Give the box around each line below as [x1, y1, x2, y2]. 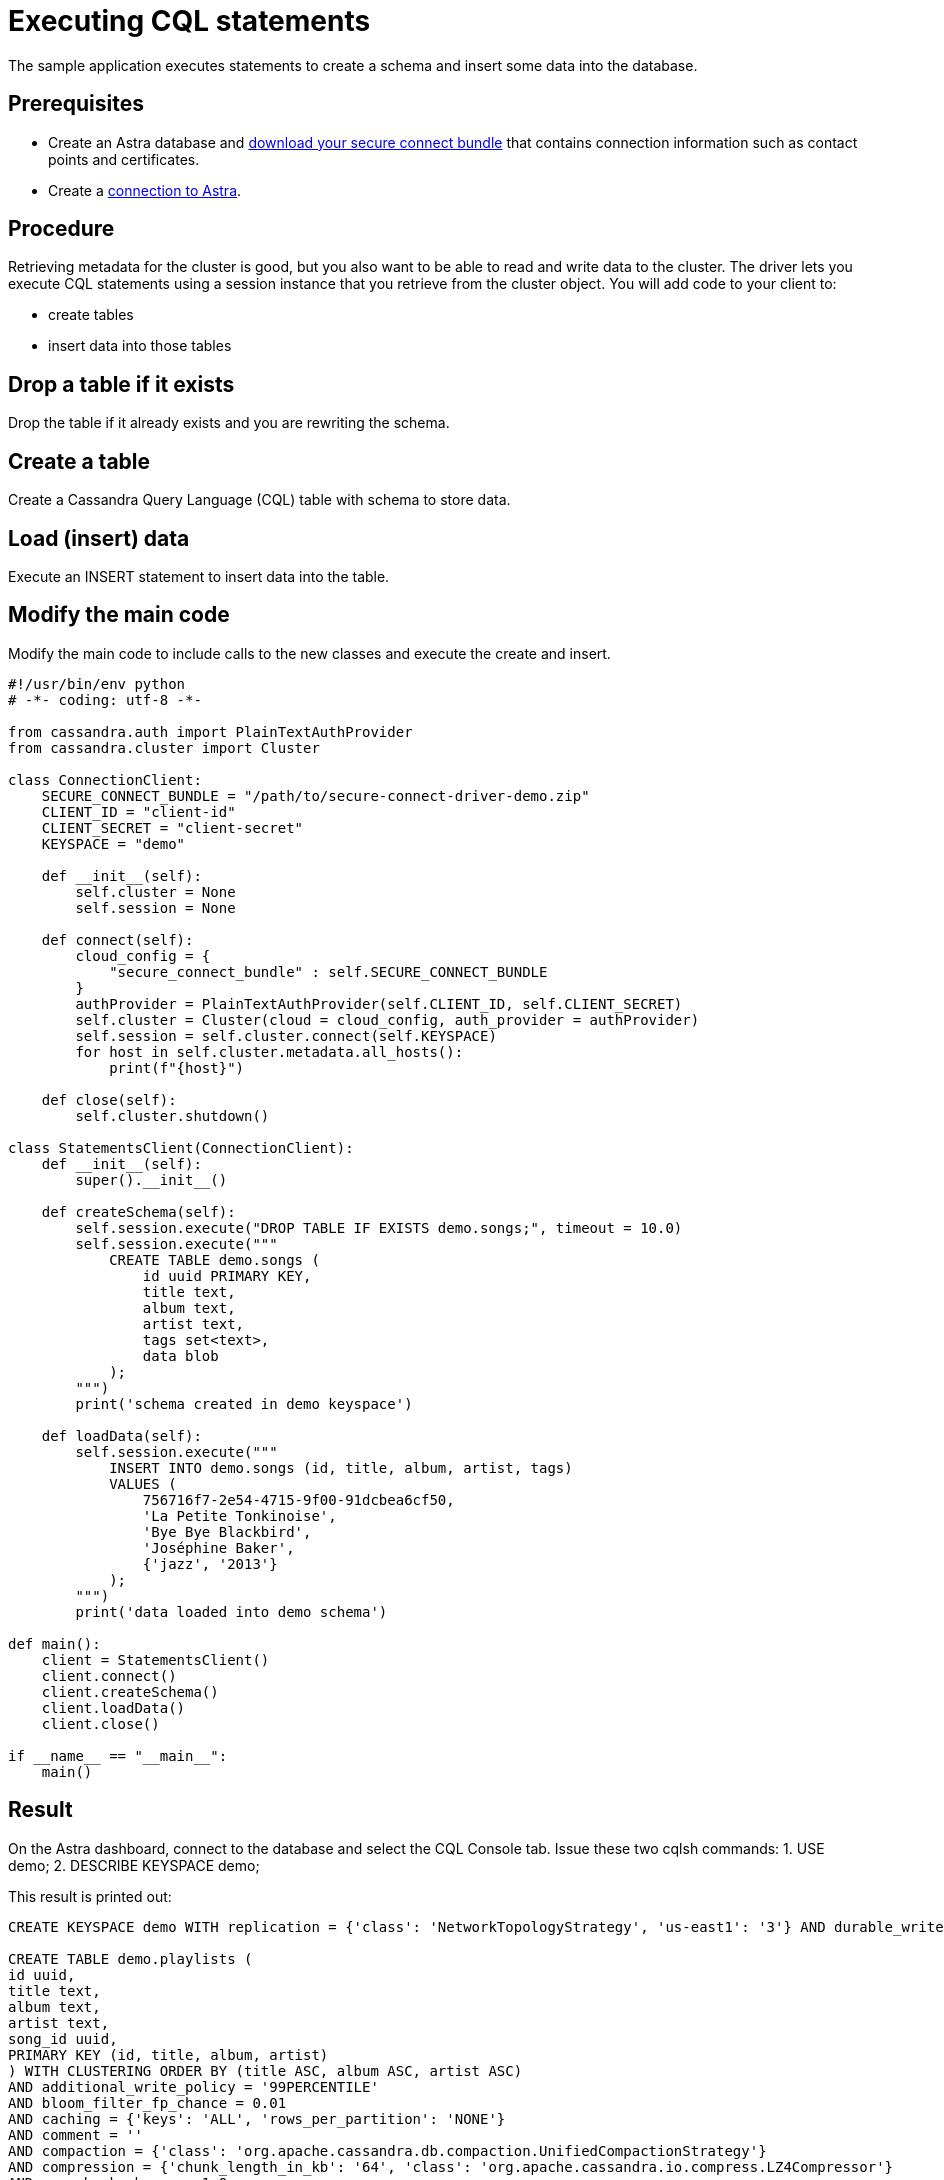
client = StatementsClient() [41, 1651, 270, 1668]
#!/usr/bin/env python [8, 675, 186, 692]
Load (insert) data [8, 525, 190, 551]
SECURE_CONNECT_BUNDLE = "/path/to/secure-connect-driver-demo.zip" [41, 787, 590, 804]
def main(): [8, 1635, 101, 1652]
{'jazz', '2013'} [142, 1555, 278, 1572]
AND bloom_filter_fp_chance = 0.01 [8, 2094, 287, 2111]
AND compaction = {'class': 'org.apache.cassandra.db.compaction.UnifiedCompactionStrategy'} [8, 2142, 767, 2159]
